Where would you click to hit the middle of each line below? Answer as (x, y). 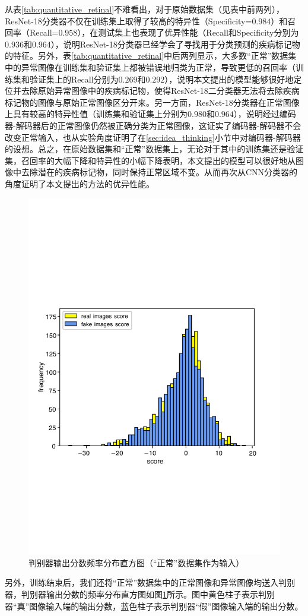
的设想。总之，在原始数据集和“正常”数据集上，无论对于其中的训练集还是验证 (154, 149)
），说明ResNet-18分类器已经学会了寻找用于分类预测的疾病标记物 (175, 44)
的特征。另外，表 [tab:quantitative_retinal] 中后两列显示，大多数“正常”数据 (147, 56)
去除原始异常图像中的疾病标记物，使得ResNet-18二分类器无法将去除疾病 (160, 91)
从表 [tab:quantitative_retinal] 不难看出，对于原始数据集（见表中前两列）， (145, 9)
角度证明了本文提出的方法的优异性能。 (80, 183)
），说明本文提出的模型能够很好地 (229, 79)
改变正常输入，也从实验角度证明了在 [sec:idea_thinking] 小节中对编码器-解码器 (153, 137)
